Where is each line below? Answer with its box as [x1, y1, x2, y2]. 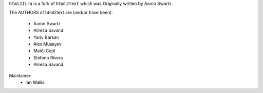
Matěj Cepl [33, 48, 56, 54]
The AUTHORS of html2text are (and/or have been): [9, 10, 113, 16]
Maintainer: [9, 73, 32, 78]
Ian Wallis [25, 79, 45, 85]
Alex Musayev [33, 41, 62, 47]
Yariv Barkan [33, 34, 59, 40]
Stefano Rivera [33, 55, 63, 60]
